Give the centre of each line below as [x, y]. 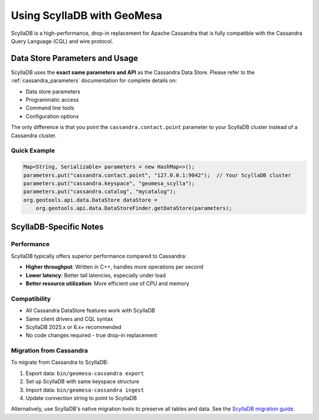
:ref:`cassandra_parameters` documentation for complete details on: [94, 80]
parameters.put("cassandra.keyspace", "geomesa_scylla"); [109, 183]
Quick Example [33, 151]
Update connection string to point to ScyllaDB [81, 398]
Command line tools [50, 108]
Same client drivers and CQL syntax [69, 319]
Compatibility [31, 299]
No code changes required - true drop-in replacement [92, 335]
